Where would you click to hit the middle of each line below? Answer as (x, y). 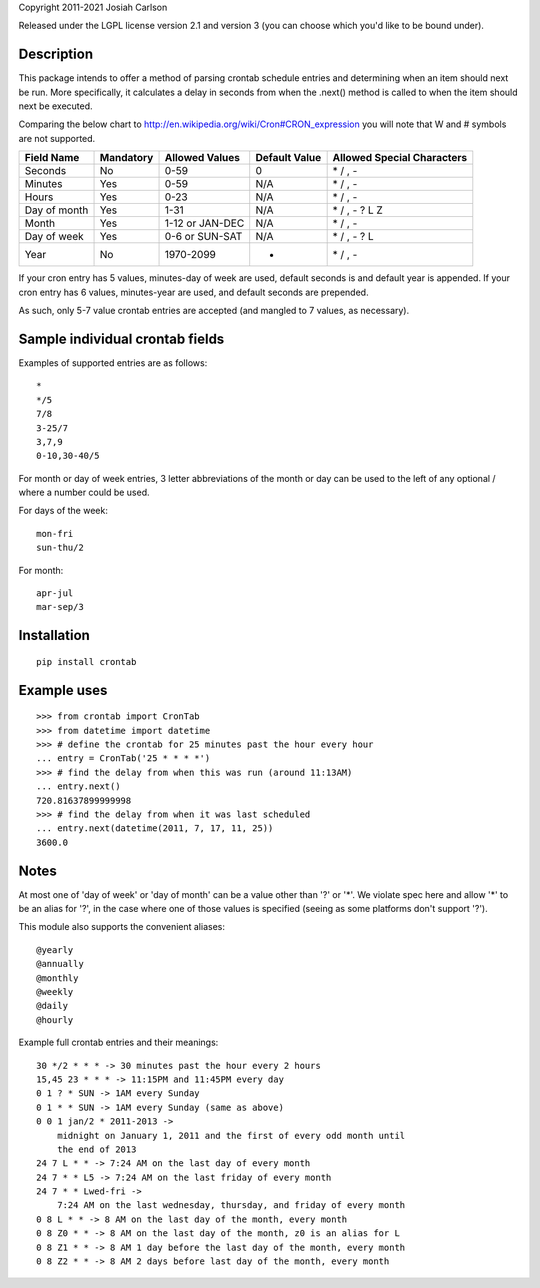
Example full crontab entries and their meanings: (118, 1042)
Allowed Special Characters (400, 158)
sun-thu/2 (60, 548)
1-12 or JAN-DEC (204, 223)
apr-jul (55, 593)
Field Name (52, 158)
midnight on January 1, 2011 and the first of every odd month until (231, 1135)
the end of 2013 (96, 1149)
